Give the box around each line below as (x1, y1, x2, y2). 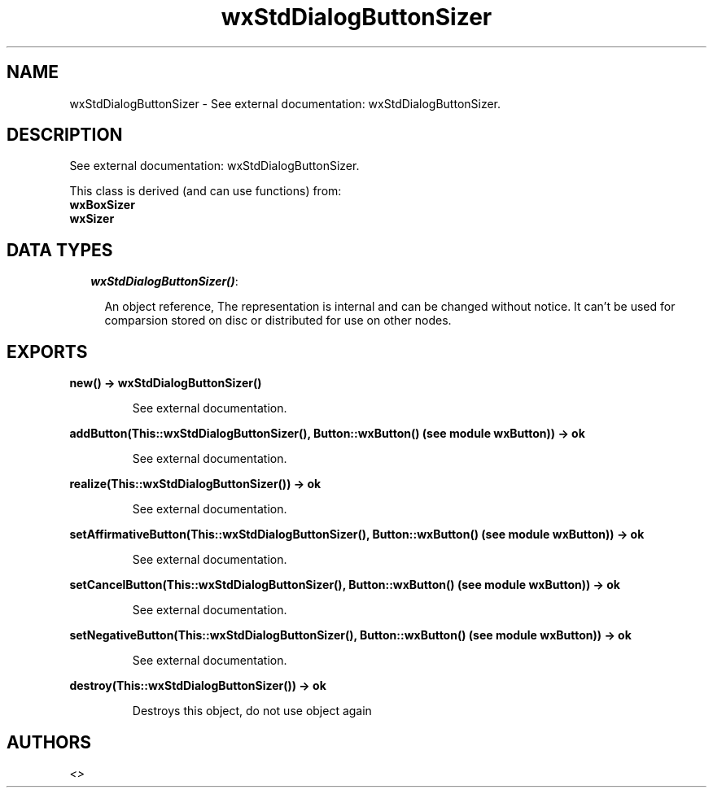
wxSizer (69, 212, 115, 226)
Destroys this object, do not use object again (132, 704, 372, 718)
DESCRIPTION (7, 124, 123, 146)
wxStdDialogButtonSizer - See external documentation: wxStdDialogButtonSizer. (69, 96, 501, 111)
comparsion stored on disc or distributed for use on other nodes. (104, 313, 452, 328)
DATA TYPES (7, 239, 113, 260)
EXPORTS (7, 341, 88, 362)
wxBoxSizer (69, 198, 135, 212)
